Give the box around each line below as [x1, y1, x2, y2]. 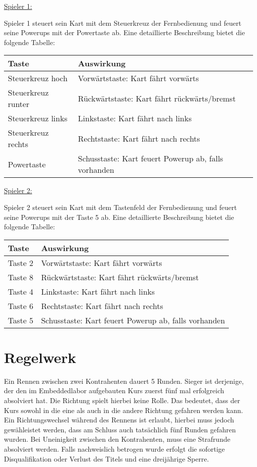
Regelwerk [4, 347, 77, 367]
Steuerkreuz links [8, 112, 68, 124]
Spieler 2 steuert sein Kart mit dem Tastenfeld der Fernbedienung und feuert [4, 202, 237, 212]
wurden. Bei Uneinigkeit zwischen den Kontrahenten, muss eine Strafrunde [4, 434, 230, 444]
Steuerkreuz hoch [8, 72, 68, 84]
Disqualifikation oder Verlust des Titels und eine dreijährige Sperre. [4, 453, 209, 464]
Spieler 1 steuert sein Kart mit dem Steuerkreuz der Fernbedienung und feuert [4, 17, 242, 28]
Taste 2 [8, 257, 34, 268]
